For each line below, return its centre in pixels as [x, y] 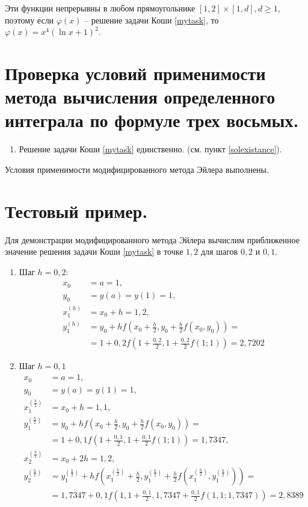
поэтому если [29, 20]
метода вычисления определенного [140, 97]
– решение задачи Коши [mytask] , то [152, 20]
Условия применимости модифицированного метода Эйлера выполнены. [137, 169]
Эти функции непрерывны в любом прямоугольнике [100, 8]
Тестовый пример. [76, 210]
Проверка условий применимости [135, 73]
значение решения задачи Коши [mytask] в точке [94, 251]
